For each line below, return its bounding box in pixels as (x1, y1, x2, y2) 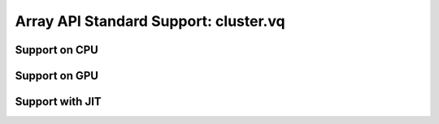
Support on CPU (15, 43, 99, 57)
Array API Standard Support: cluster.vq (15, 12, 285, 30)
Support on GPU (15, 69, 99, 83)
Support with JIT (15, 95, 102, 109)
